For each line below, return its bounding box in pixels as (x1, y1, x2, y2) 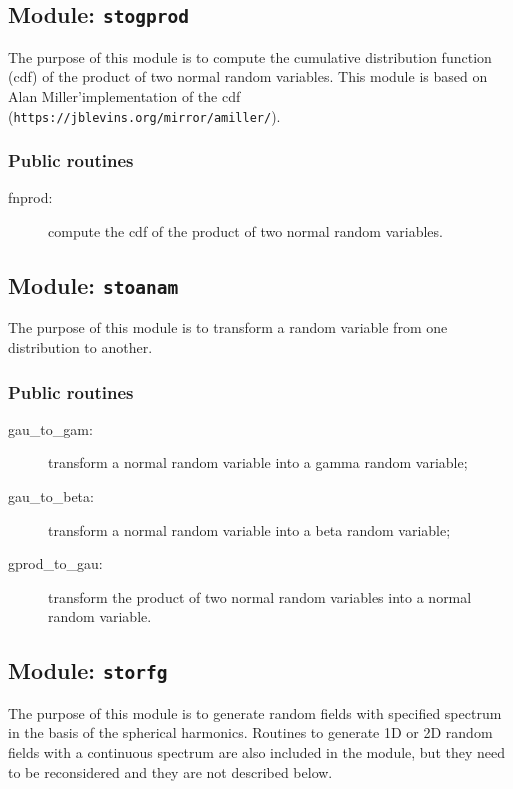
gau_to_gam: (8, 418, 93, 439)
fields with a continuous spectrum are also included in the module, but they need (8, 741, 506, 762)
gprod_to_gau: (8, 553, 103, 574)
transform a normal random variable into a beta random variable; (48, 519, 451, 540)
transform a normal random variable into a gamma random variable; (48, 452, 468, 473)
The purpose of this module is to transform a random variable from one (8, 317, 448, 338)
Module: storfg (8, 655, 168, 686)
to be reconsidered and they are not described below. (8, 761, 333, 782)
